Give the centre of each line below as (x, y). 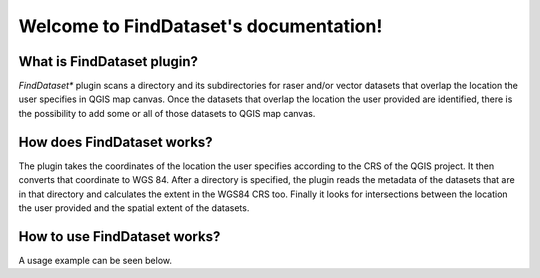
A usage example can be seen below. (95, 260)
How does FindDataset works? (116, 141)
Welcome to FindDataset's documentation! (200, 26)
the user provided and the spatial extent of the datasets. (134, 207)
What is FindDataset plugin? (108, 61)
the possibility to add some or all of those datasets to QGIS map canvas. (167, 113)
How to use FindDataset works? (119, 236)
